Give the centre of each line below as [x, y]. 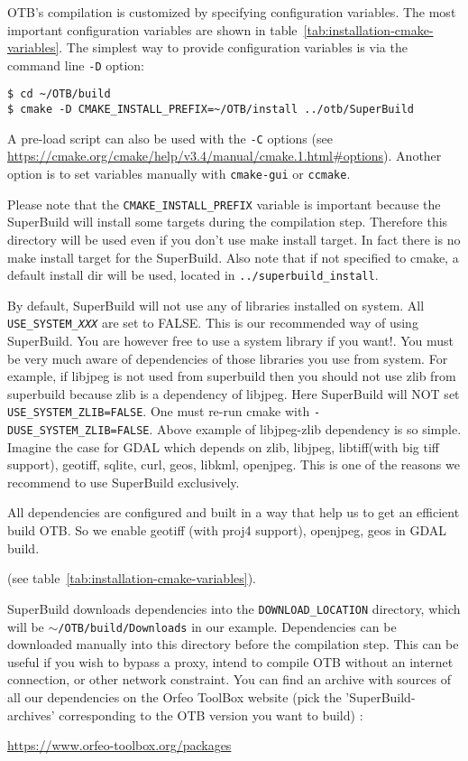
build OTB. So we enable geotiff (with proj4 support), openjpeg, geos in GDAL [227, 530]
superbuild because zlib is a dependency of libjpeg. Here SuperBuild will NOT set [234, 393]
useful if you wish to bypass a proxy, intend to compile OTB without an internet [230, 661]
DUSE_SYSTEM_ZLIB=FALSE [78, 431]
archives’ [31, 715]
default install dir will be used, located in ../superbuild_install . [193, 275]
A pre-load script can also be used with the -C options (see [170, 138]
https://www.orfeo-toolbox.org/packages [119, 745]
